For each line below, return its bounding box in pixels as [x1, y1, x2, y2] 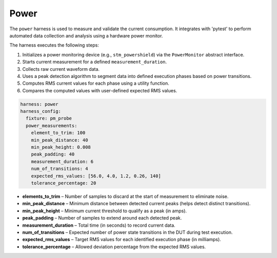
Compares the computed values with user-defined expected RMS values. [22, 87, 177, 93]
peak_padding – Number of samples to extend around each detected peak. [22, 215, 182, 221]
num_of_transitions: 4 [31, 166, 88, 172]
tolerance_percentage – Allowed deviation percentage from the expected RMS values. [22, 244, 206, 250]
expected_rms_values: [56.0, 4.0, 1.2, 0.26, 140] [31, 173, 161, 179]
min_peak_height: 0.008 [31, 144, 91, 150]
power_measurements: [26, 123, 77, 128]
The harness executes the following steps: [9, 42, 100, 48]
